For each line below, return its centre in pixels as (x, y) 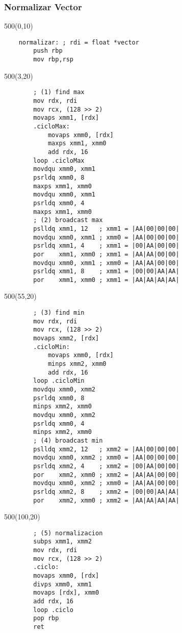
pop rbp (46, 618)
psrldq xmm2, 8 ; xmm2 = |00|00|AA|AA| (106, 492)
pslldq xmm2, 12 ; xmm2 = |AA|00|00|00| (106, 449)
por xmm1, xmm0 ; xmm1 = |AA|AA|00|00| (106, 254)
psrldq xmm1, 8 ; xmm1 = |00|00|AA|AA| (106, 271)
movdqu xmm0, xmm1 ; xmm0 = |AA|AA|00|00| (106, 263)
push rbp (48, 51)
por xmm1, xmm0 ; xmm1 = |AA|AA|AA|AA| (106, 280)
